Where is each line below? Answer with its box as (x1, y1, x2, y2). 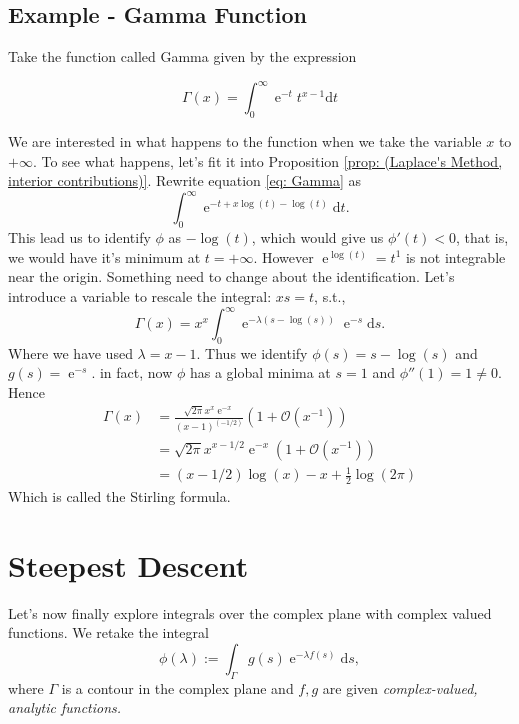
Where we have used (8, 342, 133, 363)
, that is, (455, 227, 509, 248)
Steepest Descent (8, 544, 249, 585)
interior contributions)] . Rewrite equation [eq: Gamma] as (8, 170, 361, 191)
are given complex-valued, (322, 677, 478, 698)
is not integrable (405, 246, 506, 267)
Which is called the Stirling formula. (8, 485, 231, 506)
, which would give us (251, 227, 384, 248)
